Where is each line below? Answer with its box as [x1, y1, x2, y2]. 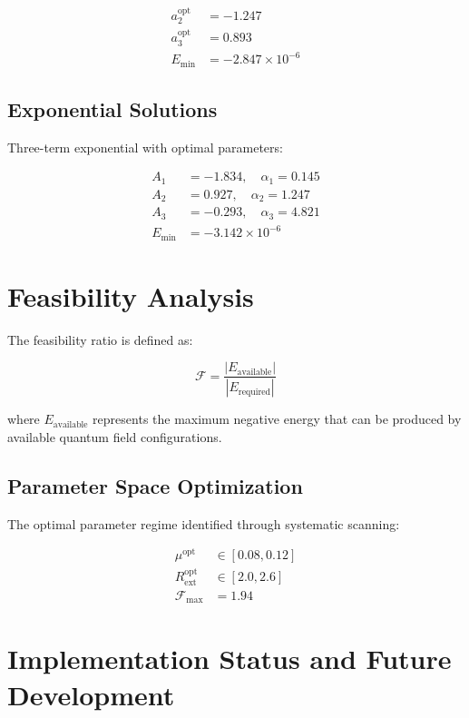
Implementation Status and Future [7, 640, 452, 677]
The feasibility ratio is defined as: [7, 329, 193, 349]
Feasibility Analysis [7, 277, 254, 314]
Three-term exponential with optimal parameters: [7, 137, 283, 156]
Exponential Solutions [7, 94, 218, 123]
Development [7, 675, 175, 713]
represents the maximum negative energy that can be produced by [93, 409, 462, 428]
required [238, 387, 271, 397]
